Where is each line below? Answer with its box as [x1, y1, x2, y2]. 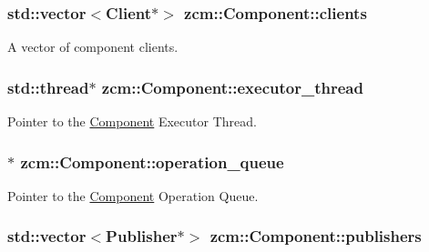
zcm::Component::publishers [209, 225, 422, 247]
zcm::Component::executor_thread [101, 76, 363, 98]
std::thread [7, 76, 89, 98]
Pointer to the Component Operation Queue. [7, 186, 259, 205]
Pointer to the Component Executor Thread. [7, 112, 257, 131]
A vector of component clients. [7, 37, 179, 56]
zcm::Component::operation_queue [20, 150, 284, 173]
